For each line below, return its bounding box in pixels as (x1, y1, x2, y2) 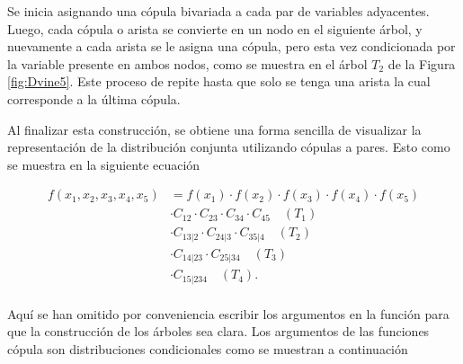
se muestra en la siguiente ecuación (7, 155, 200, 173)
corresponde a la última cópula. (7, 89, 181, 108)
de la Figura (387, 54, 456, 73)
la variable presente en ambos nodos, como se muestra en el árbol (7, 54, 368, 73)
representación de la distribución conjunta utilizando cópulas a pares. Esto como (7, 138, 450, 156)
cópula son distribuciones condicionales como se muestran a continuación (7, 340, 408, 359)
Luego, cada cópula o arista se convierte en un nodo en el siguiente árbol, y (7, 19, 423, 38)
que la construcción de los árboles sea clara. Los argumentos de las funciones (7, 322, 430, 341)
